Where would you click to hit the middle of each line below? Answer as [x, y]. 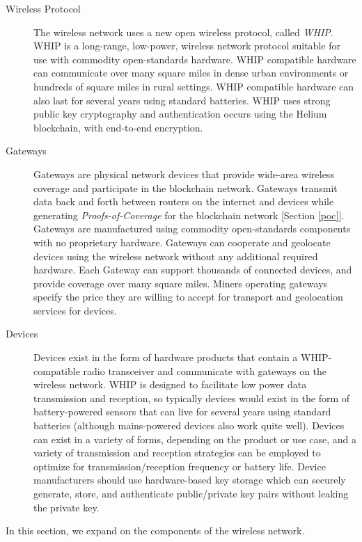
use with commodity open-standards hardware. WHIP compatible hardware [195, 59]
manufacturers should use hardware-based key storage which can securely [190, 480]
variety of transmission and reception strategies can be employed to [177, 453]
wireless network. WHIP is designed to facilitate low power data [170, 384]
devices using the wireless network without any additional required [176, 256]
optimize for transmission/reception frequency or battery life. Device [180, 466]
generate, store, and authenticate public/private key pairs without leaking [191, 493]
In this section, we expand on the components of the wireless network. [155, 531]
